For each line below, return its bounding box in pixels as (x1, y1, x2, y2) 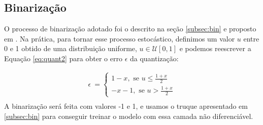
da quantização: (129, 53, 179, 63)
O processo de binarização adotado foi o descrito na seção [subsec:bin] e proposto (4, 23, 256, 34)
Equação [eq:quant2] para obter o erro (4, 53, 122, 63)
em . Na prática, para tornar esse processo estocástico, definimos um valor (4, 33, 235, 44)
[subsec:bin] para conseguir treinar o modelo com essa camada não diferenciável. (4, 111, 253, 121)
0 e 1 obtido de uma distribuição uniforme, (4, 43, 137, 54)
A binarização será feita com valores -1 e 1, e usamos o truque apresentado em (4, 101, 248, 111)
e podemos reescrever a (179, 43, 251, 54)
